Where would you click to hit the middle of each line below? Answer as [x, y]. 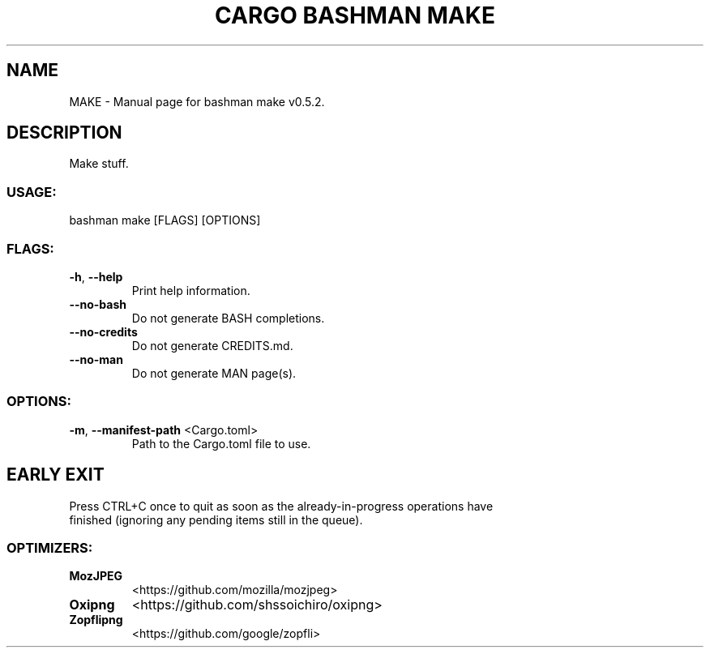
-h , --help [96, 276]
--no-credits [103, 331]
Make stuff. [99, 164]
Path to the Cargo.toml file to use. [221, 443]
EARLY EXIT [56, 475]
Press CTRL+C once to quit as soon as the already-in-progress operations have [281, 506]
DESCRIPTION [64, 133]
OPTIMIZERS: [50, 547]
